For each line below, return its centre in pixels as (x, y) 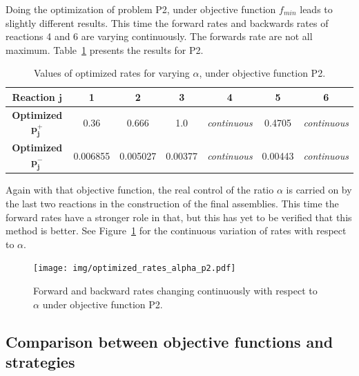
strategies (40, 361)
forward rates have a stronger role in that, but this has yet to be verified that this (179, 217)
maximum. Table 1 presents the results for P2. (105, 49)
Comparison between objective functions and (169, 341)
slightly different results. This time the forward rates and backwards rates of (167, 22)
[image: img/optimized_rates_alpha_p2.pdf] (135, 269)
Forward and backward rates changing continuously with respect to (175, 290)
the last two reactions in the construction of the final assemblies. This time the (172, 203)
